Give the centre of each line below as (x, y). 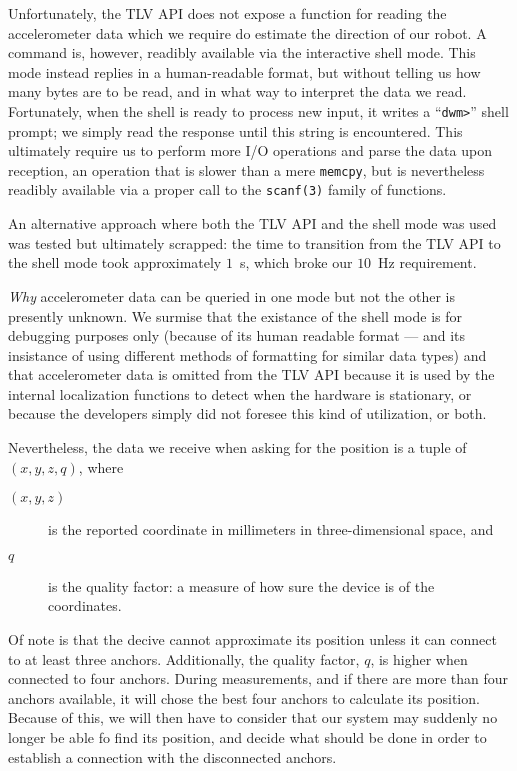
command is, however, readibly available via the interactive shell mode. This (242, 52)
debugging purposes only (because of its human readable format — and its (237, 335)
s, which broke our (296, 262)
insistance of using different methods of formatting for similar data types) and (247, 354)
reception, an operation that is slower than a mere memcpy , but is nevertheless (246, 169)
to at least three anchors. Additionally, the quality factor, (184, 658)
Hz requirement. (427, 262)
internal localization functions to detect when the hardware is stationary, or (240, 393)
